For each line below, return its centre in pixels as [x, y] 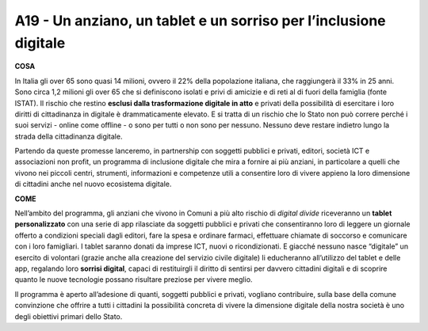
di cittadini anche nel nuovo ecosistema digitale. [93, 184]
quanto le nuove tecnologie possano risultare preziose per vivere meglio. [134, 280]
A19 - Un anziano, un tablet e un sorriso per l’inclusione [200, 21]
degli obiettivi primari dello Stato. [69, 316]
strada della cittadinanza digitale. [69, 136]
